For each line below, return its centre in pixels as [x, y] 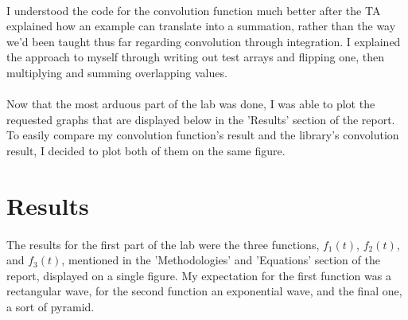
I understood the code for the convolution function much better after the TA [194, 10]
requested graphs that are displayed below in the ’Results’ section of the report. [201, 119]
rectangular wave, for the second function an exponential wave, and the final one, [204, 291]
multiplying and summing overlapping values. [117, 72]
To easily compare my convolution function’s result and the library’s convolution [203, 135]
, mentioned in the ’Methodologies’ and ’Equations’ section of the [221, 260]
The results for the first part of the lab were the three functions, [163, 244]
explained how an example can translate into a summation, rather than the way [201, 26]
